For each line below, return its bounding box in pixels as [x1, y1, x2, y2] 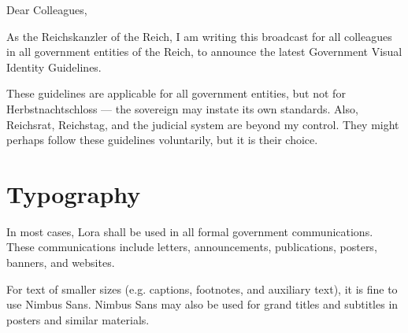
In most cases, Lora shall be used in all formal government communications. [6, 223, 373, 239]
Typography [6, 177, 141, 209]
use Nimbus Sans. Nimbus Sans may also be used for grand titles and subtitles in [6, 296, 399, 313]
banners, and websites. [6, 254, 115, 271]
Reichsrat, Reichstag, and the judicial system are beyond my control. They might [6, 116, 399, 132]
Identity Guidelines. [6, 58, 102, 75]
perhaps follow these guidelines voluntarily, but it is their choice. [6, 131, 318, 148]
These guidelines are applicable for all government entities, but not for [6, 85, 346, 102]
